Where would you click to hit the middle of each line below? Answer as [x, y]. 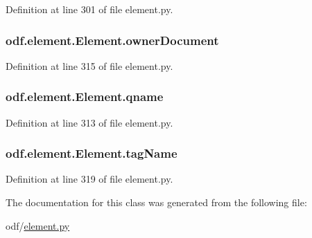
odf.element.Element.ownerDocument [112, 40]
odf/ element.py [38, 225]
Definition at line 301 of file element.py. [89, 9]
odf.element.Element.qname [85, 97]
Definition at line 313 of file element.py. [89, 122]
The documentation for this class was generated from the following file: [156, 202]
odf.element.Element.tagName [92, 153]
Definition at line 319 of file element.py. [89, 179]
